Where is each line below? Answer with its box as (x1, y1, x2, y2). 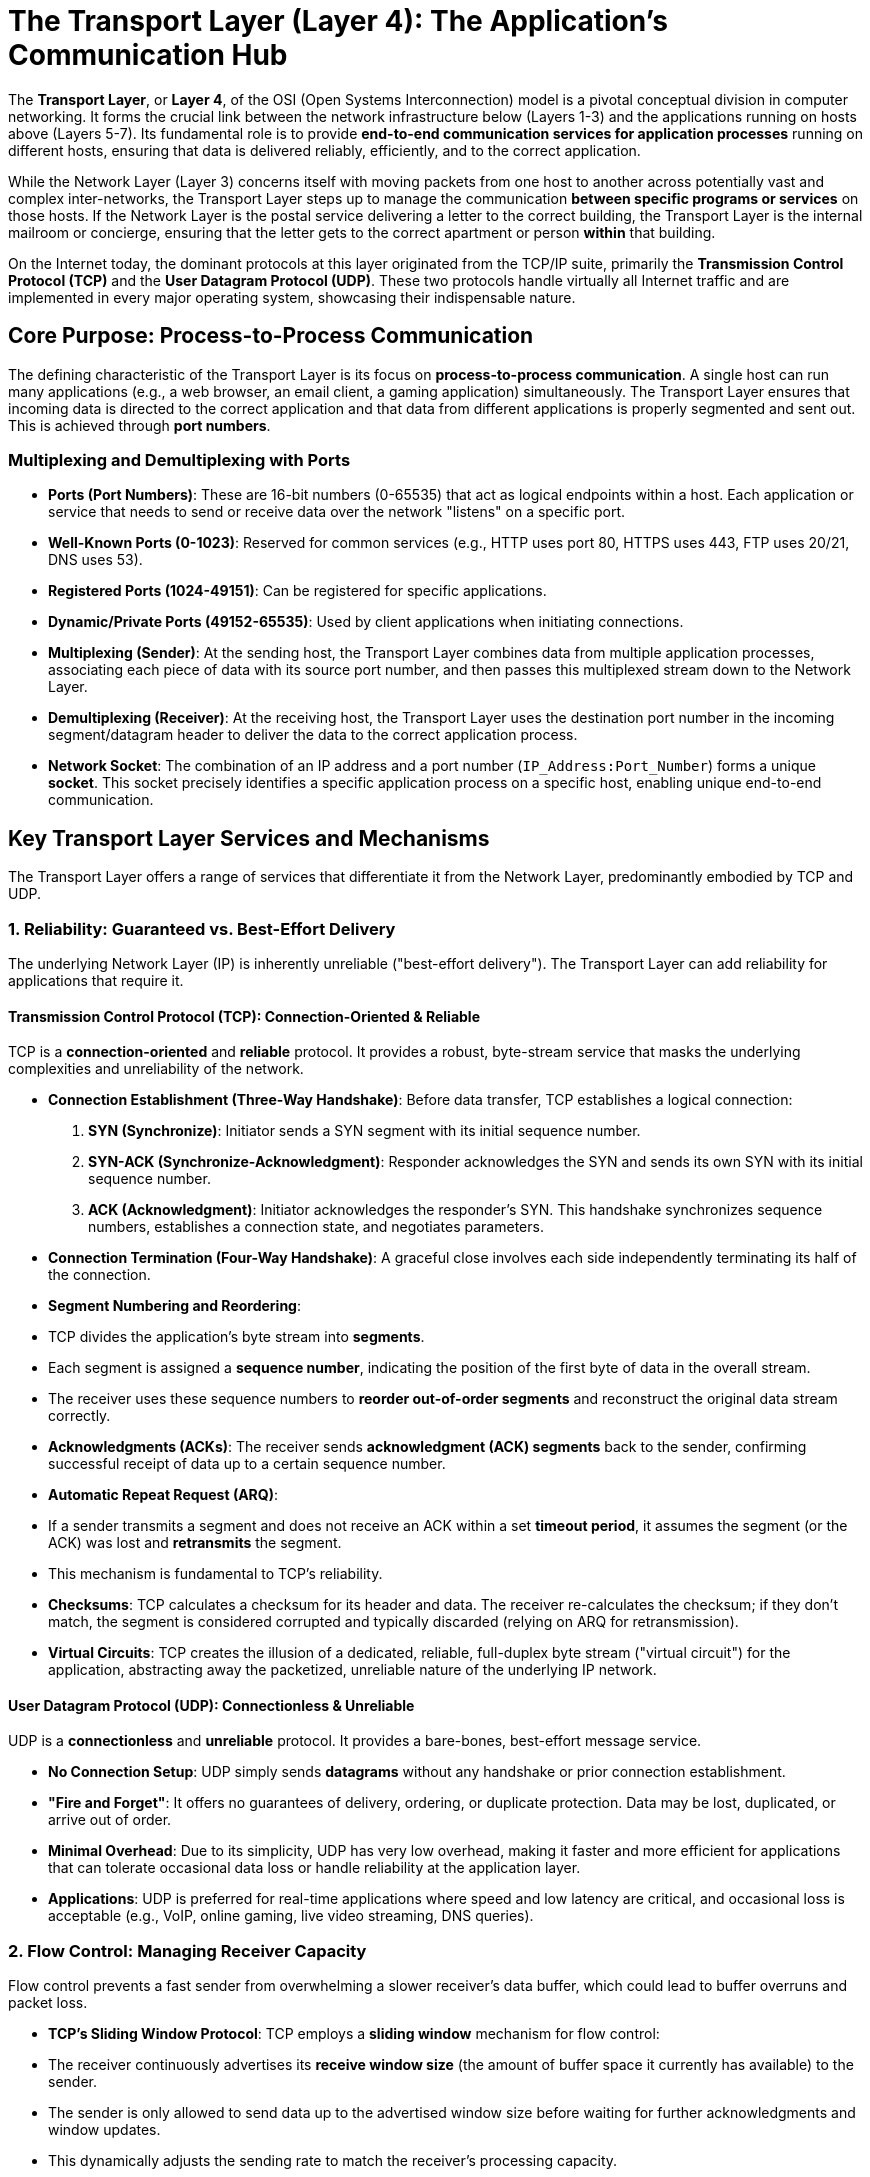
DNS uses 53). (48, 551, 143, 569)
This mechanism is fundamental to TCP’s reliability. (48, 1565, 383, 1583)
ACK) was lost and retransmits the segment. (48, 1534, 342, 1552)
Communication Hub (8, 38, 288, 72)
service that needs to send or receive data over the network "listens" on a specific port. (48, 503, 626, 521)
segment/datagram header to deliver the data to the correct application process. (48, 726, 578, 744)
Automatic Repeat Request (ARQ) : (48, 1486, 279, 1504)
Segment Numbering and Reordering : (48, 1297, 302, 1315)
